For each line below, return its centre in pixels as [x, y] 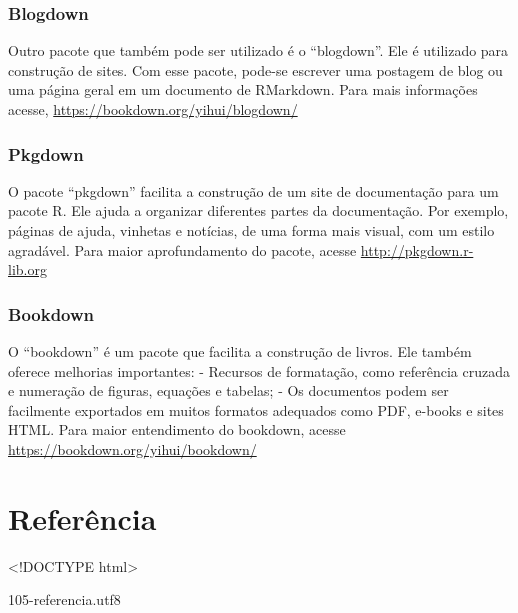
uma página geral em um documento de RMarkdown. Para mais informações [243, 89]
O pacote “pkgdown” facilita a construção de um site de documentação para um [253, 190]
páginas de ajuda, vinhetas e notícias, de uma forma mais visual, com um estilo [251, 230]
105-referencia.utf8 [64, 599]
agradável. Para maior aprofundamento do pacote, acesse [182, 249]
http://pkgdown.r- [417, 249]
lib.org [27, 269]
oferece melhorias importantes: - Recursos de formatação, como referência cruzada [259, 370]
